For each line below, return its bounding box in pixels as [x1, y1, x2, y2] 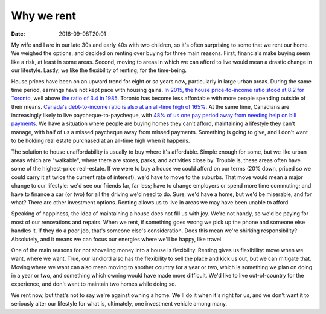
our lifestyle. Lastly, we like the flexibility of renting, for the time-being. [11, 67, 187, 74]
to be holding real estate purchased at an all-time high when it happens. [11, 137, 190, 145]
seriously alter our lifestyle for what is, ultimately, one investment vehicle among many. [11, 300, 228, 307]
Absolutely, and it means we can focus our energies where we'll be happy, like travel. [11, 235, 223, 243]
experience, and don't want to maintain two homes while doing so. [11, 280, 177, 287]
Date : [11, 30, 25, 38]
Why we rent [11, 9, 77, 22]
